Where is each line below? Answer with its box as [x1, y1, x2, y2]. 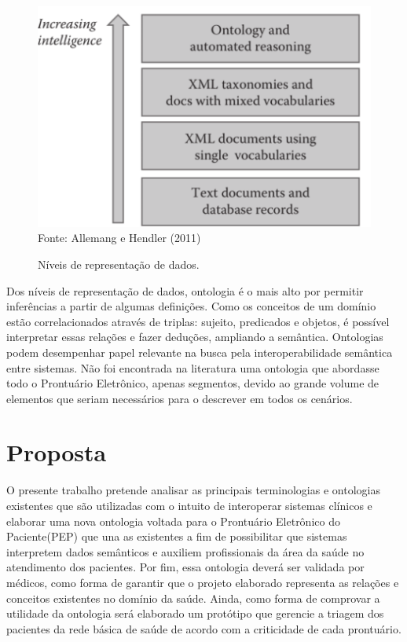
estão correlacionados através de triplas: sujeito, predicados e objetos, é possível [6, 313, 390, 329]
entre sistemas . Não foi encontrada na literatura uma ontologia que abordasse [6, 359, 379, 376]
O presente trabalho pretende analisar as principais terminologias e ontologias [6, 482, 380, 498]
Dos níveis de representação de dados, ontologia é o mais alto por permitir [6, 282, 364, 299]
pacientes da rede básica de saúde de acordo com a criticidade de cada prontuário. [6, 620, 401, 636]
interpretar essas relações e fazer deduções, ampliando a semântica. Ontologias [6, 328, 383, 345]
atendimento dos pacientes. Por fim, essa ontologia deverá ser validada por [6, 559, 365, 575]
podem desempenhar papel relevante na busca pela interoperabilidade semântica [6, 343, 393, 360]
